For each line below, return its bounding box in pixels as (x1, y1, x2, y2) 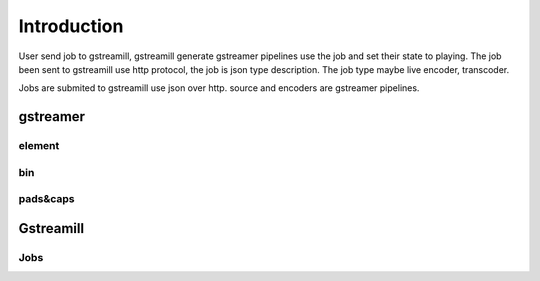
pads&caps (18, 192, 75, 206)
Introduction (18, 15, 124, 37)
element (18, 139, 60, 153)
